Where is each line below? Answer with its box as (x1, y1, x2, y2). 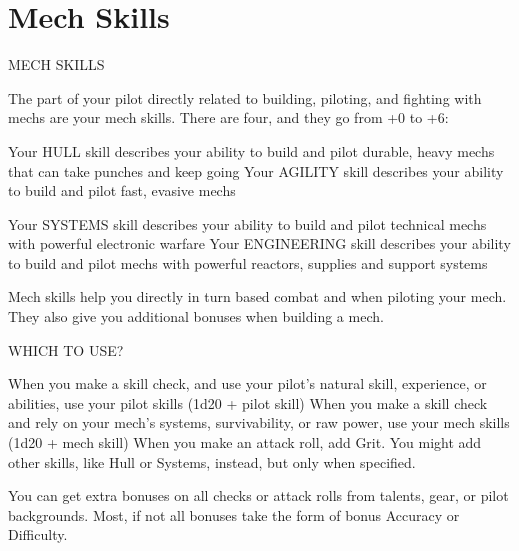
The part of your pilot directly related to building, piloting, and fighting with (8, 87, 482, 108)
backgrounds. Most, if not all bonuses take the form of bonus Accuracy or (8, 504, 460, 525)
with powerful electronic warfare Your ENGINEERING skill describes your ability (8, 233, 511, 254)
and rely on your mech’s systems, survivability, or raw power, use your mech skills (8, 412, 510, 433)
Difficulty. (8, 524, 68, 545)
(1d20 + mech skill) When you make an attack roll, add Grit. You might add (8, 432, 482, 453)
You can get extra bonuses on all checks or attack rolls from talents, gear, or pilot (8, 485, 509, 506)
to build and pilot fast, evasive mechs (8, 180, 236, 201)
